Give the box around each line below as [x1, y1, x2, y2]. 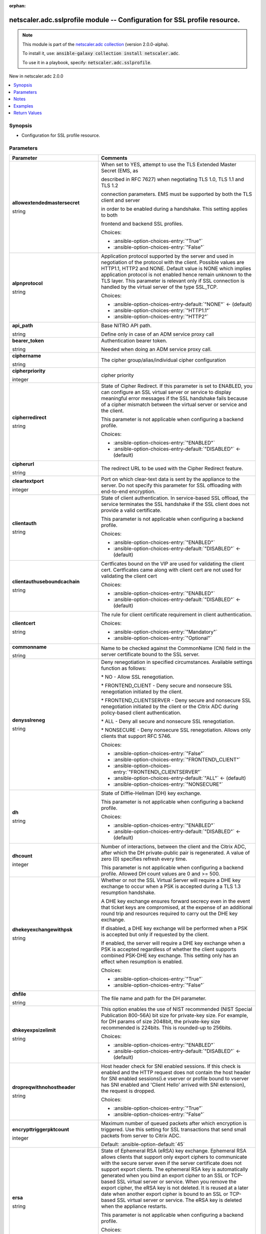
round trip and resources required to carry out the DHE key [101, 910, 238, 917]
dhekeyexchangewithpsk [12, 926, 73, 933]
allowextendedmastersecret [12, 199, 80, 206]
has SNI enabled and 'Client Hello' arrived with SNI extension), [101, 1081, 246, 1088]
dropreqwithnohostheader [12, 1084, 76, 1091]
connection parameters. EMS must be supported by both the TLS [101, 191, 252, 197]
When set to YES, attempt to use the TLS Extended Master [101, 161, 236, 168]
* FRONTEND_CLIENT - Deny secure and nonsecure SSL [101, 682, 233, 689]
